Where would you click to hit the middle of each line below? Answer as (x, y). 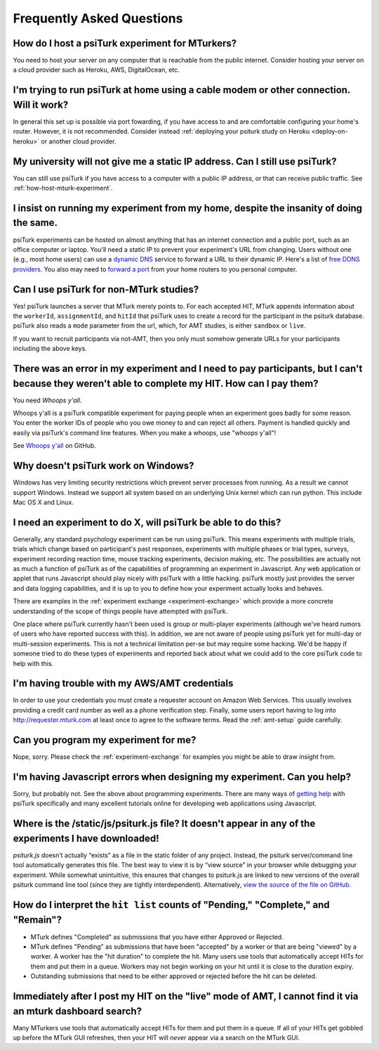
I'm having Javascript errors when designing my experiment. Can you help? (182, 777)
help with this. (33, 663)
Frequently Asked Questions (98, 18)
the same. (35, 223)
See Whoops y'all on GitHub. (54, 446)
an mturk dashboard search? (78, 1011)
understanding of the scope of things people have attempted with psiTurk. (120, 611)
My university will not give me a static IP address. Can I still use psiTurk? (175, 161)
